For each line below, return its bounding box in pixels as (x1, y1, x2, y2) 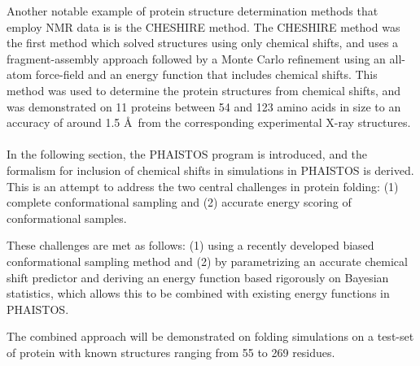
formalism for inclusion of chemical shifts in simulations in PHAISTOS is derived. (7, 161, 414, 178)
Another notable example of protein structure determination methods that (7, 2, 378, 19)
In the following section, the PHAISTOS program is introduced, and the (7, 146, 368, 163)
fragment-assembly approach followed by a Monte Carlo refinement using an (7, 50, 386, 67)
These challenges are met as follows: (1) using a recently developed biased (7, 237, 374, 254)
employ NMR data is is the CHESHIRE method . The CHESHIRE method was (7, 18, 400, 35)
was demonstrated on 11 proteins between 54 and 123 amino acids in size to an (7, 98, 401, 115)
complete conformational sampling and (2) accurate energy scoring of (7, 194, 352, 211)
